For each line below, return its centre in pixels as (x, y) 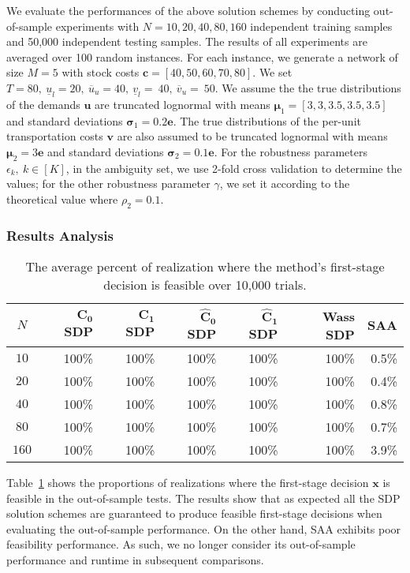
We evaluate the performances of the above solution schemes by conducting (188, 10)
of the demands (43, 104)
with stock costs (101, 72)
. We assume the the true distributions (308, 87)
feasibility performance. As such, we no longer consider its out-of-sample (181, 544)
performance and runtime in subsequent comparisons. (135, 559)
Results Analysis (60, 235)
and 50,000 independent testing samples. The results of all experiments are (187, 41)
